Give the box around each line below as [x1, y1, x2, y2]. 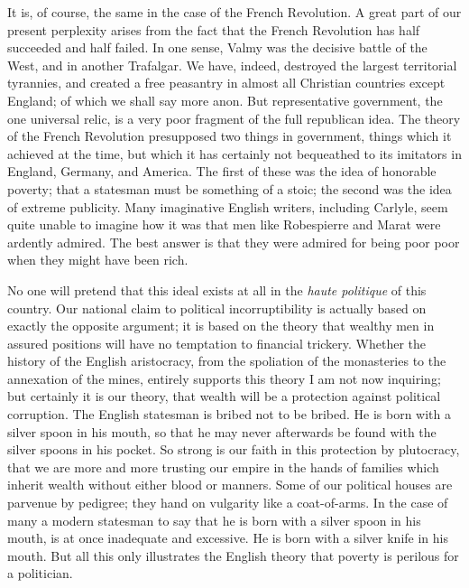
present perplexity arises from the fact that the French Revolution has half [7, 20, 420, 39]
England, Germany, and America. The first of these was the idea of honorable [7, 162, 437, 181]
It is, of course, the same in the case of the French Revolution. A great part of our [7, 3, 462, 21]
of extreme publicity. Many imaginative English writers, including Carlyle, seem [7, 197, 448, 216]
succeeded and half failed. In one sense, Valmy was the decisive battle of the [7, 38, 428, 57]
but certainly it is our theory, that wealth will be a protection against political [7, 387, 441, 406]
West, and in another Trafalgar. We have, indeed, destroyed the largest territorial [7, 55, 457, 74]
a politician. [7, 564, 73, 583]
